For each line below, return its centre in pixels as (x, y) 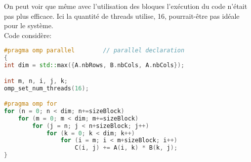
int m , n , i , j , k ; (36, 81)
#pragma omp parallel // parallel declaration (94, 51)
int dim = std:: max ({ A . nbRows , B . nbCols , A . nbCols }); (94, 65)
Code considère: (28, 35)
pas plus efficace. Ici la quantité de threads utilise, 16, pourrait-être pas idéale (122, 16)
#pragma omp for (31, 104)
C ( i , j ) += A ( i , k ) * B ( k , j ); (126, 148)
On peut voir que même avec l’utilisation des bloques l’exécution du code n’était (126, 6)
